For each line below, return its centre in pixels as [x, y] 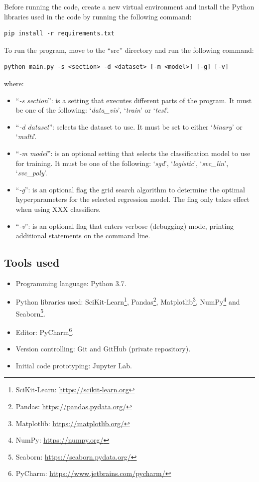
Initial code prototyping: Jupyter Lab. [74, 365]
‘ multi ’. [26, 136]
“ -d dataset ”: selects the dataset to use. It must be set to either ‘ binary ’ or [129, 126]
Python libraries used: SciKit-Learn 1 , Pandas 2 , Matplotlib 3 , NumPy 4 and [128, 301]
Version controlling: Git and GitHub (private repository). [103, 349]
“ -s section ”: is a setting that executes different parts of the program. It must [134, 100]
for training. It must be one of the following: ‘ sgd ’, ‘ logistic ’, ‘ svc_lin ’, [122, 163]
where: [14, 83]
